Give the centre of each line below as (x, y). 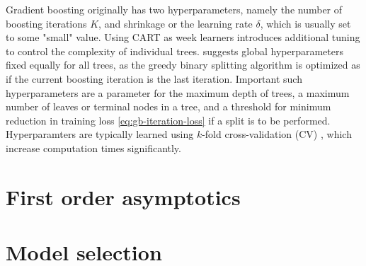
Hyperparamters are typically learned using (100, 134)
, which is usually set (305, 23)
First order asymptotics (123, 196)
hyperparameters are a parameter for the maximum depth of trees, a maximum (178, 92)
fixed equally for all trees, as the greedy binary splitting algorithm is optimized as (183, 65)
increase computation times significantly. (93, 148)
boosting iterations (46, 23)
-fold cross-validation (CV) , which (277, 134)
